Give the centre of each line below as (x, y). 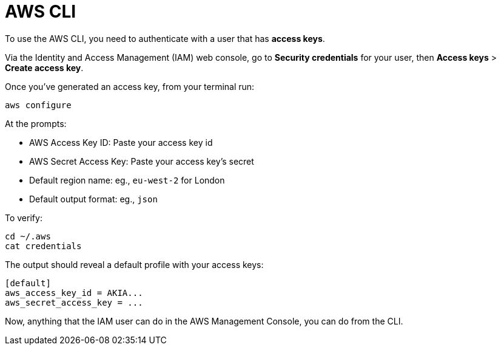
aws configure (38, 105)
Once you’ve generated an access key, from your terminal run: (130, 86)
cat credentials (43, 246)
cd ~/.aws (28, 236)
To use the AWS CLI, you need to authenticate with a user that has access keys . (165, 38)
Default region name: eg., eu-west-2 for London (127, 180)
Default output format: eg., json (93, 199)
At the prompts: (36, 123)
